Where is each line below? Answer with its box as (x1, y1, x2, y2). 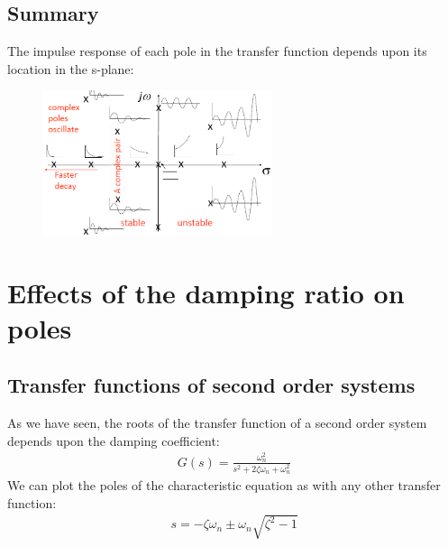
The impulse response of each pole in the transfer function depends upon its (7, 42, 427, 60)
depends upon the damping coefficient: (7, 431, 220, 450)
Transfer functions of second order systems (7, 371, 416, 399)
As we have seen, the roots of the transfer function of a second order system (7, 413, 427, 432)
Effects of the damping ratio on (7, 273, 405, 311)
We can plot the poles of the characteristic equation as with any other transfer (7, 475, 441, 494)
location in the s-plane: (7, 59, 134, 78)
